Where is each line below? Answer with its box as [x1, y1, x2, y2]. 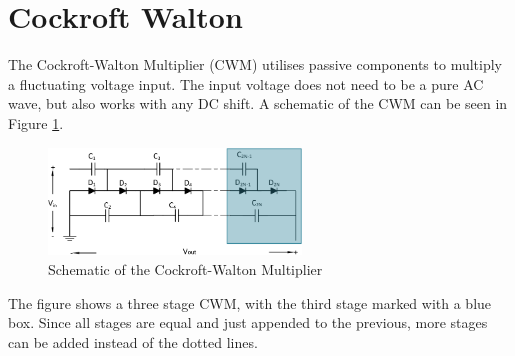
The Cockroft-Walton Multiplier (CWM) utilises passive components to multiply [8, 54, 502, 75]
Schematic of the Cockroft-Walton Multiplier [48, 259, 323, 280]
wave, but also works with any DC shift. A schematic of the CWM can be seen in [8, 93, 508, 114]
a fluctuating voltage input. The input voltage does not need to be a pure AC [8, 73, 484, 94]
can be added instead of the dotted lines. [8, 331, 258, 352]
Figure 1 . [8, 112, 64, 133]
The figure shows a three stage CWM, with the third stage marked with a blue [8, 292, 492, 313]
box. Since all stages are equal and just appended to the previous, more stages [8, 312, 488, 333]
